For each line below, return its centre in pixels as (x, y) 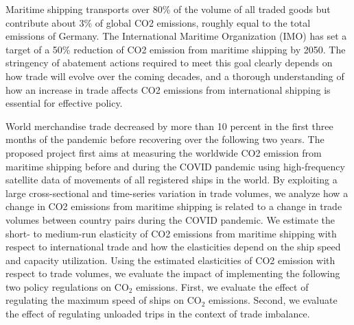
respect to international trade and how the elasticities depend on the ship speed (173, 247)
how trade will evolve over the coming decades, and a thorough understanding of (175, 76)
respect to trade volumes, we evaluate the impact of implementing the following (173, 273)
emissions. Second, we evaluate (273, 300)
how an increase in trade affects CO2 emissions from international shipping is (168, 89)
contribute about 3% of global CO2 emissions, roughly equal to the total (158, 22)
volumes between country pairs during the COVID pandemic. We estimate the (170, 219)
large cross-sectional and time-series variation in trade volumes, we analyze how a (177, 193)
